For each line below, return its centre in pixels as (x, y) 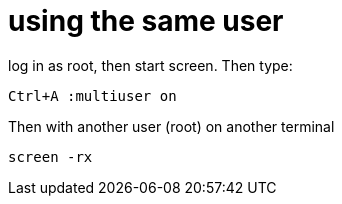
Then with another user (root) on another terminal (171, 126)
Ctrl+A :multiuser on (92, 95)
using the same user (146, 21)
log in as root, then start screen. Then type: (150, 65)
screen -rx (50, 156)
